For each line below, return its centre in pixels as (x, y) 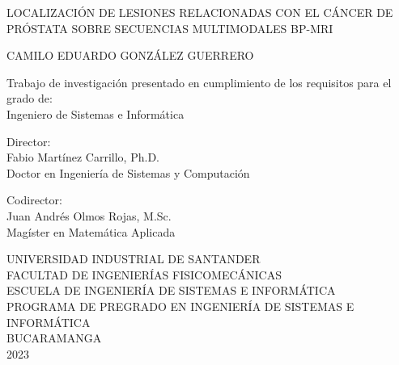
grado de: (30, 98)
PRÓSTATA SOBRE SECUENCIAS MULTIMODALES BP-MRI (170, 28)
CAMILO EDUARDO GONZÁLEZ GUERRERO (130, 55)
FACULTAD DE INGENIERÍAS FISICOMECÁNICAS (144, 274)
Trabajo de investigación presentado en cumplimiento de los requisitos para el (199, 82)
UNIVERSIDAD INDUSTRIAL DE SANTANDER (134, 259)
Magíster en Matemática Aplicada (91, 231)
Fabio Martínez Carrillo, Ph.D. (83, 157)
